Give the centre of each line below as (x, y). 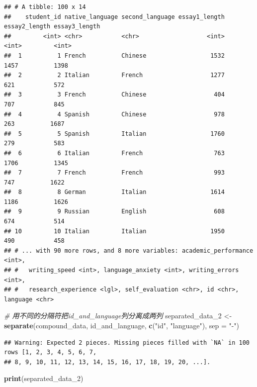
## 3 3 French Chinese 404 (114, 95)
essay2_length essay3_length (52, 27)
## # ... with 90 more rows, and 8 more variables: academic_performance (129, 250)
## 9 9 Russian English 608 (114, 212)
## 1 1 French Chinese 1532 (114, 55)
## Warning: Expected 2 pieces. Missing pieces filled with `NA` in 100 (127, 342)
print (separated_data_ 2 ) (44, 378)
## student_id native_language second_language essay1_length (114, 17)
